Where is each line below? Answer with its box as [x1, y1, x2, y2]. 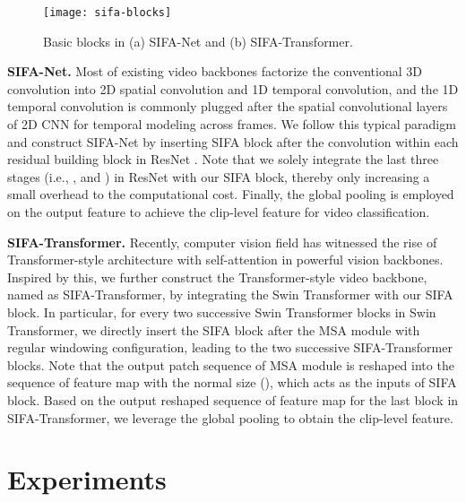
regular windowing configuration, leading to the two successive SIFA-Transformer [7, 338, 453, 357]
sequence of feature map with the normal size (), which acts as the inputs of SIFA [7, 373, 457, 392]
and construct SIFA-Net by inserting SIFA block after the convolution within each [7, 132, 459, 151]
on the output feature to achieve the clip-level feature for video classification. [7, 203, 430, 221]
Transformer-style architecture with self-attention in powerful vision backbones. [7, 250, 444, 269]
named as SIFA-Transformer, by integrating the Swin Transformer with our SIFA [7, 285, 453, 304]
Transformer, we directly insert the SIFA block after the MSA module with [7, 320, 420, 339]
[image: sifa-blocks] [43, 6, 172, 19]
